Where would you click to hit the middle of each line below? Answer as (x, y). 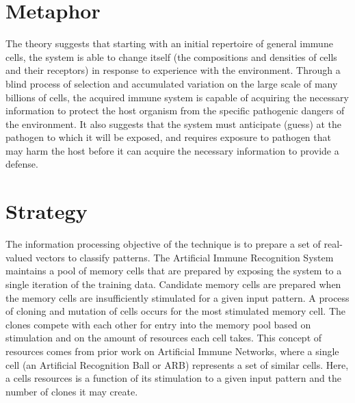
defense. (22, 164)
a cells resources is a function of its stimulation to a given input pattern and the (173, 378)
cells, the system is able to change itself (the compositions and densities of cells (171, 56)
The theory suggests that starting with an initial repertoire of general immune (169, 43)
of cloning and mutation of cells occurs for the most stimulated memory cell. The (175, 311)
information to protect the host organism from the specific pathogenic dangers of (175, 110)
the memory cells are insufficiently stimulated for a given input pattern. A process (177, 297)
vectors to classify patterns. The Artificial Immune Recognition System (184, 257)
